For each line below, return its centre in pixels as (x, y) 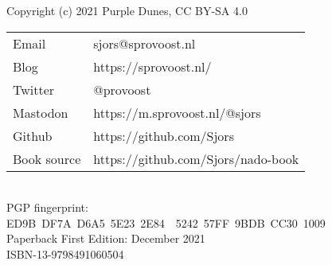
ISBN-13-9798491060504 (65, 253)
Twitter (34, 89)
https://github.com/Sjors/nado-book (196, 158)
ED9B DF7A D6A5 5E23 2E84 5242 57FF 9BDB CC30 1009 (166, 222)
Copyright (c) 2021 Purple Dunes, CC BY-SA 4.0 (127, 10)
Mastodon (41, 112)
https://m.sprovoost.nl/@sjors (177, 112)
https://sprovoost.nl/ (152, 66)
